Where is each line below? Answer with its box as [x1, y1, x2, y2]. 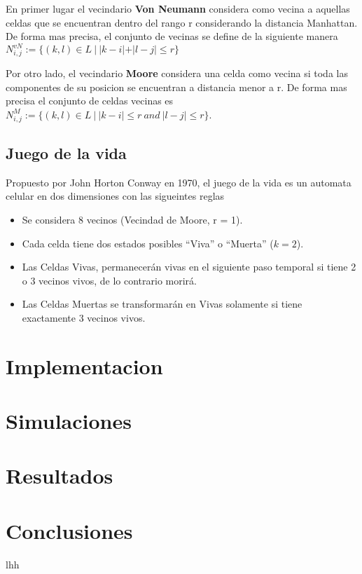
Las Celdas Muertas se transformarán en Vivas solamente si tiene [22, 296, 302, 311]
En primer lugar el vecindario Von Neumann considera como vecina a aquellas [6, 1, 350, 15]
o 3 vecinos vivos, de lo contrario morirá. [22, 273, 197, 287]
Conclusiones [6, 516, 133, 545]
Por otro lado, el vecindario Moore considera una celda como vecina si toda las [6, 66, 348, 81]
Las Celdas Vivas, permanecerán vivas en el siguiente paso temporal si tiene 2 [22, 259, 356, 274]
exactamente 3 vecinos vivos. [22, 310, 146, 324]
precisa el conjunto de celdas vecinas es [6, 93, 174, 108]
